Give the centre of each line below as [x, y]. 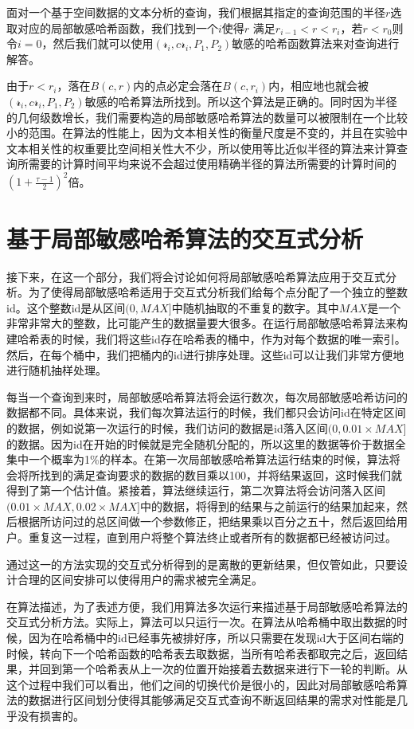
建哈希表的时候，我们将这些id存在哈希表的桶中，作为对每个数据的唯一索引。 [206, 338]
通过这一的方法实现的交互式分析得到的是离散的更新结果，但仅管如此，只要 [201, 564]
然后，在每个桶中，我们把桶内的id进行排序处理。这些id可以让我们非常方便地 [205, 354]
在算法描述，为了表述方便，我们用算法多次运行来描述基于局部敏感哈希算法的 [207, 606]
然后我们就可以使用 [103, 43]
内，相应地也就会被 [319, 86]
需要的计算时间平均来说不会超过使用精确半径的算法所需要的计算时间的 [212, 164]
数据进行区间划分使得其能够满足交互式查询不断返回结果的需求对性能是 [212, 700]
